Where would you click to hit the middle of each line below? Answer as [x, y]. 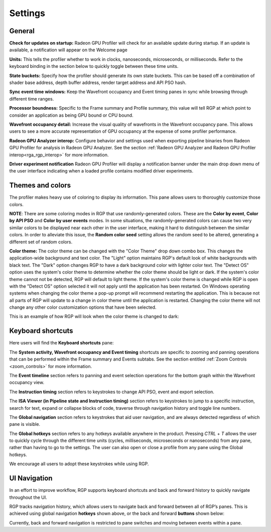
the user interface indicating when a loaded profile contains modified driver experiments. [101, 171]
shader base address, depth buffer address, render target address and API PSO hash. [98, 82]
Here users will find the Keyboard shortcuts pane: [61, 343]
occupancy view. [27, 383]
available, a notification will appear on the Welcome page [68, 50]
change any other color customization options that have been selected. [83, 307]
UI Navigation [31, 478]
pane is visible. [25, 424]
